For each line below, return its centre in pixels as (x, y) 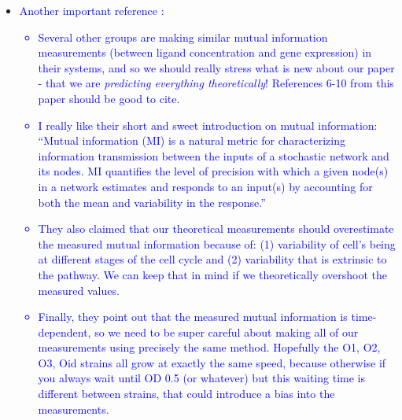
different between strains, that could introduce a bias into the (186, 394)
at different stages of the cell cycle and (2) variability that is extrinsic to (212, 259)
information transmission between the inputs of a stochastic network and (214, 155)
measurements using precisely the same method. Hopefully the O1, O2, (209, 347)
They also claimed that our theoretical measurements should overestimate (216, 228)
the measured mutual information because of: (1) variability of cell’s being (217, 243)
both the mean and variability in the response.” (152, 202)
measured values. (79, 290)
